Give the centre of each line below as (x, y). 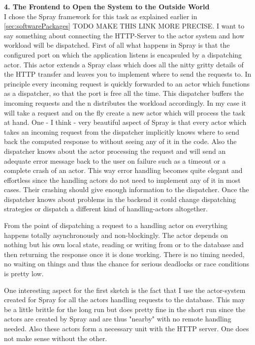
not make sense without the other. (56, 338)
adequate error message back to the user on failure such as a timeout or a (115, 160)
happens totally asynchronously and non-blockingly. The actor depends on (116, 235)
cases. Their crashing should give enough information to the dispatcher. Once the (127, 189)
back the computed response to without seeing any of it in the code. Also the (120, 141)
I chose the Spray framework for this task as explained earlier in (101, 16)
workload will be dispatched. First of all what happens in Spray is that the (117, 45)
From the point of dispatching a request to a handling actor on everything (116, 225)
